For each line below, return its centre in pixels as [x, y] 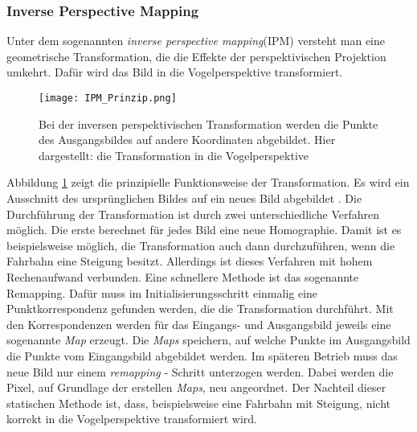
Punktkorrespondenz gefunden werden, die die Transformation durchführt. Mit [200, 309]
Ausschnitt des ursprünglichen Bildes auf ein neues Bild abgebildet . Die [184, 198]
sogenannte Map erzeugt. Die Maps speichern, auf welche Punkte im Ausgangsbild [208, 340]
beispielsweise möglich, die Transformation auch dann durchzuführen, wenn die [201, 245]
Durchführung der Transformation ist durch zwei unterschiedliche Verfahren [193, 214]
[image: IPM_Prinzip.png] [108, 98]
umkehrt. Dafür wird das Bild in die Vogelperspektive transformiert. [175, 72]
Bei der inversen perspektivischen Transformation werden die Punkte [208, 123]
